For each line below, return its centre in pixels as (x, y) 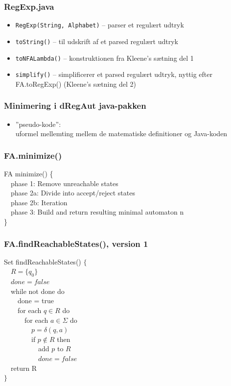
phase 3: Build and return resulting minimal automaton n (97, 212)
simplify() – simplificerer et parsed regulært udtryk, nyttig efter (114, 74)
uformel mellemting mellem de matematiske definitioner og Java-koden (121, 133)
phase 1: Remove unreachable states (64, 183)
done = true (35, 301)
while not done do (37, 291)
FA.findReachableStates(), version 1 (76, 243)
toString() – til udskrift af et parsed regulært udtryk (97, 41)
